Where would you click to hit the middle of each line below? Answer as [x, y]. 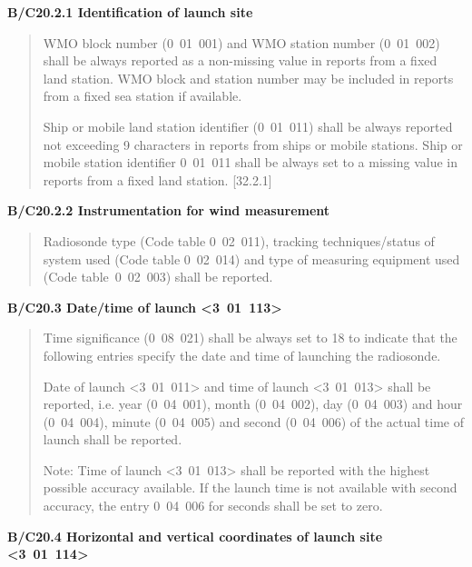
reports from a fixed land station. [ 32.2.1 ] [157, 179]
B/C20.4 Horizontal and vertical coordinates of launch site [195, 536]
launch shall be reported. [113, 439]
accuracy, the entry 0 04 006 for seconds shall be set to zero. [213, 506]
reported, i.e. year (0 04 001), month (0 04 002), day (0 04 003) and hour [253, 404]
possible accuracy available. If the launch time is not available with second [250, 487]
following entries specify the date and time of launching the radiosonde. [242, 355]
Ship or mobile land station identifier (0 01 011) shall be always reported [248, 126]
